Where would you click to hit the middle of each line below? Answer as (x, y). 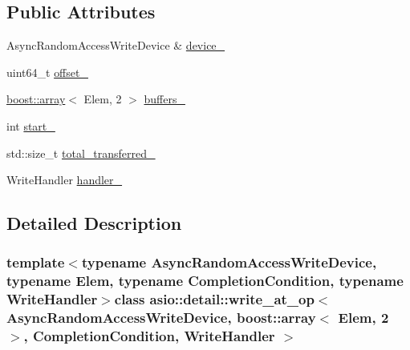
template (36, 262)
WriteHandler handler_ (65, 180)
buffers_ (164, 99)
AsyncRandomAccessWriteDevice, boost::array (161, 318)
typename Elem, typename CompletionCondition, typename (205, 281)
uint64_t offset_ (47, 72)
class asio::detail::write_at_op (214, 299)
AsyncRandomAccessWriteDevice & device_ (116, 45)
